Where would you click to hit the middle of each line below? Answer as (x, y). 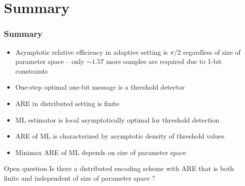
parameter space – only (50, 61)
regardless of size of (212, 52)
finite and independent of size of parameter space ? (80, 178)
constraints (32, 70)
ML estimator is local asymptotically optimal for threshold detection (117, 119)
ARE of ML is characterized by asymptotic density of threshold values (120, 136)
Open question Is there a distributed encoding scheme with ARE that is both (119, 168)
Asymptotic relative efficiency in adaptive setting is (91, 52)
